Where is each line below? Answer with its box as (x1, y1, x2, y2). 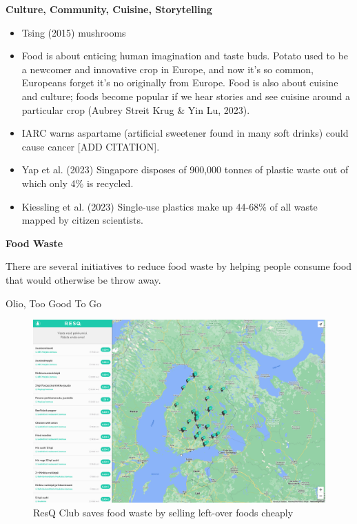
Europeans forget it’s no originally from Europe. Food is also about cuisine (21, 75, 338, 90)
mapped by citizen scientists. (21, 213, 143, 227)
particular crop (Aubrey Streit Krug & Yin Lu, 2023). (21, 102, 250, 117)
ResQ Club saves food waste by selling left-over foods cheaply (33, 505, 294, 519)
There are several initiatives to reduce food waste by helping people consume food (6, 259, 352, 273)
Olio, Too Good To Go (6, 295, 102, 310)
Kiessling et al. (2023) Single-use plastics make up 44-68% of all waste (21, 199, 318, 213)
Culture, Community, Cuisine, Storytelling (6, 2, 212, 16)
